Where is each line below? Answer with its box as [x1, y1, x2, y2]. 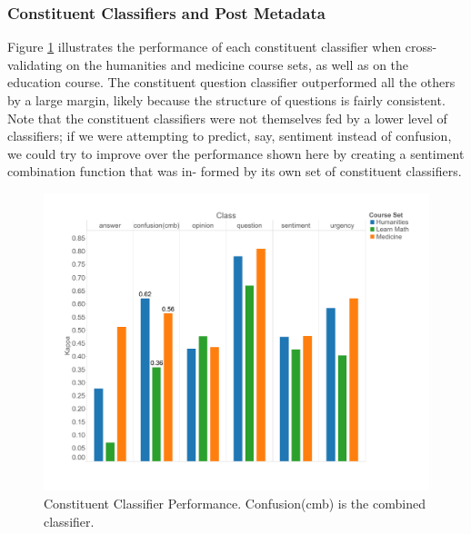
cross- [405, 37, 437, 56]
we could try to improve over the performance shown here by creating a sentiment [7, 143, 465, 163]
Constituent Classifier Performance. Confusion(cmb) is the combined [44, 494, 426, 513]
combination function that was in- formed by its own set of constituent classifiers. [7, 162, 462, 181]
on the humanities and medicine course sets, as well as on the [65, 54, 409, 74]
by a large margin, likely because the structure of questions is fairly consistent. [7, 91, 446, 109]
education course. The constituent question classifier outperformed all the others [7, 73, 456, 92]
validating [7, 54, 63, 74]
